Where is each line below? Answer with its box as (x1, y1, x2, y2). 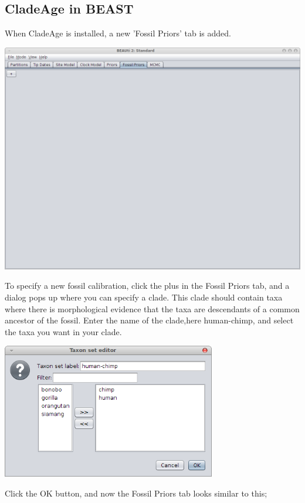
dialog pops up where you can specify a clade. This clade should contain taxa (5, 291, 283, 303)
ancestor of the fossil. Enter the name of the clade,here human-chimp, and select (5, 314, 294, 326)
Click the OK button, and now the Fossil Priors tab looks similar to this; (5, 487, 267, 499)
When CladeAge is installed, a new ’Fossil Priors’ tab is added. (5, 27, 231, 39)
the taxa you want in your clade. (5, 325, 122, 337)
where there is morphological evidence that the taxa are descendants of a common (5, 302, 300, 315)
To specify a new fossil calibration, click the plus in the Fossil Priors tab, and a (5, 279, 290, 292)
